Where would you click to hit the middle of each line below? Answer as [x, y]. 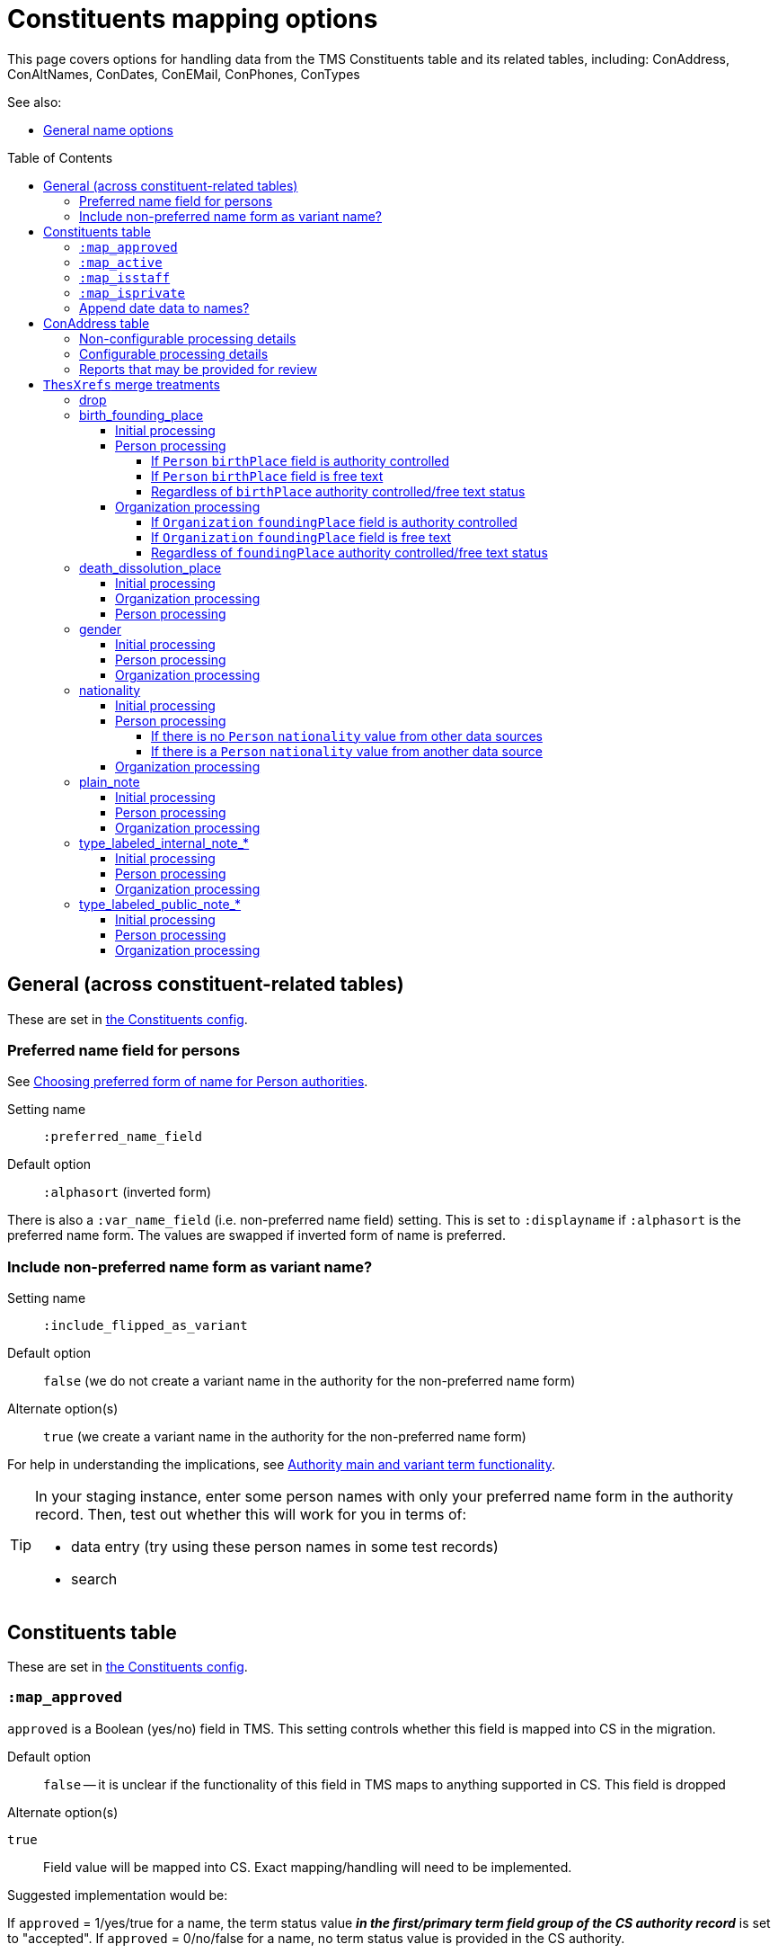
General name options [108, 129]
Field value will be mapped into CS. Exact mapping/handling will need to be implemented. [308, 1867]
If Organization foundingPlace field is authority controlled [334, 522]
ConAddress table [97, 323]
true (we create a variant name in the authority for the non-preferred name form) [285, 1437]
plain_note [110, 781]
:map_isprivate [133, 293]
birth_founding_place [141, 415]
